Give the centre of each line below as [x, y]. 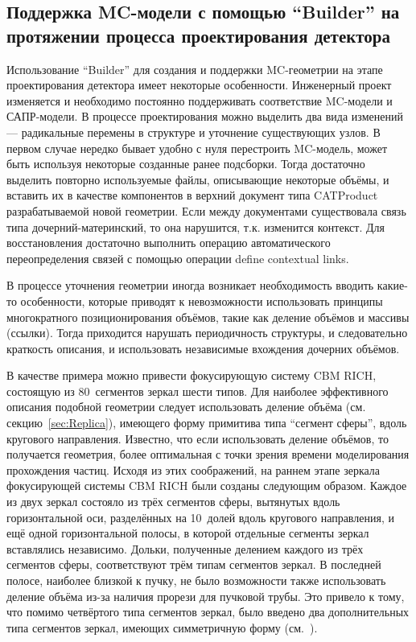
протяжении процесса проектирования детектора [199, 35]
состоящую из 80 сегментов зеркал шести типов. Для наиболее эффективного [198, 391]
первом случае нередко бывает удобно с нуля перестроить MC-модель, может [197, 148]
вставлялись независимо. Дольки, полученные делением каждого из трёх [185, 548]
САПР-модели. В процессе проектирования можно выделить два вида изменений [205, 116]
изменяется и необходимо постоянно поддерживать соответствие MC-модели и [200, 100]
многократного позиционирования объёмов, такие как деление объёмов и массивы [208, 317]
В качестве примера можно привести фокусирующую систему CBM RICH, [192, 375]
